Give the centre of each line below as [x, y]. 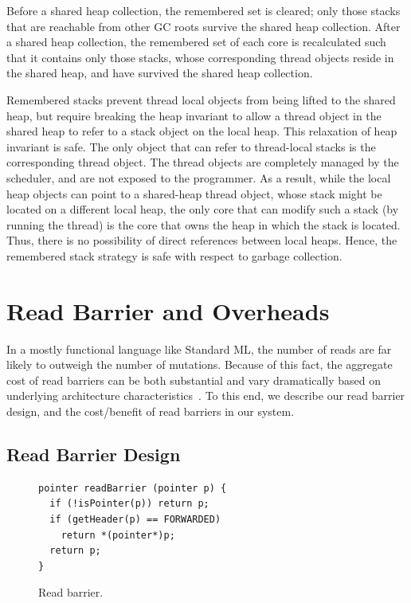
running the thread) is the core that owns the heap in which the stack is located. [204, 224]
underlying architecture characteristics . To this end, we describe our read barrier [206, 395]
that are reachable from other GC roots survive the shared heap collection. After [204, 26]
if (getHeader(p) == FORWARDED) [135, 519]
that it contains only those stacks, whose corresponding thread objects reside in [200, 57]
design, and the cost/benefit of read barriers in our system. [151, 411]
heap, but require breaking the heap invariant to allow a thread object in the [194, 115]
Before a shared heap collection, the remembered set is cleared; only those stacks [204, 10]
